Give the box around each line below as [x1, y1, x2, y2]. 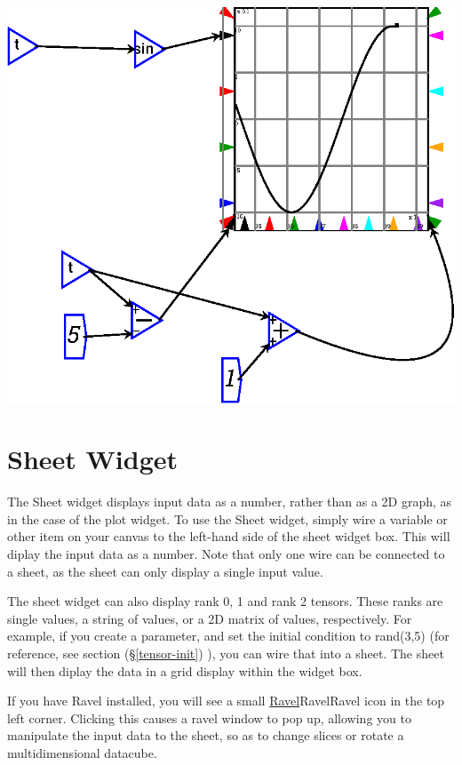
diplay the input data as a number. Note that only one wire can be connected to [7, 545, 445, 563]
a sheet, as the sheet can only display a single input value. [7, 562, 323, 580]
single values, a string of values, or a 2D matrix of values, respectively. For [7, 609, 412, 627]
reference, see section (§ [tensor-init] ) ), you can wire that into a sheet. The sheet [7, 643, 444, 662]
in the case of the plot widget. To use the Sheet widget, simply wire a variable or [7, 509, 448, 528]
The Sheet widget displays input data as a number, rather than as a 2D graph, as [7, 492, 452, 511]
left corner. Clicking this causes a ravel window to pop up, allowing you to [7, 708, 411, 727]
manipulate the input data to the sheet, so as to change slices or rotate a [7, 726, 404, 745]
